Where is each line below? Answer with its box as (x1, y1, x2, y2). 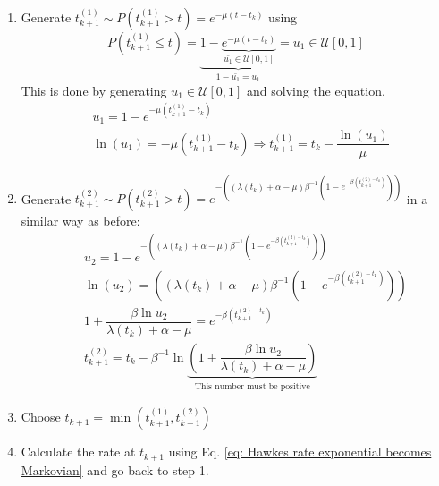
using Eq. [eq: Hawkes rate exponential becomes (168, 442, 432, 461)
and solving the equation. (246, 81, 385, 99)
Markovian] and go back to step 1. (21, 460, 209, 479)
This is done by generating (21, 81, 167, 99)
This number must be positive (194, 381, 310, 391)
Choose (21, 407, 61, 426)
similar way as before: (21, 211, 140, 230)
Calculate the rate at (21, 442, 136, 461)
